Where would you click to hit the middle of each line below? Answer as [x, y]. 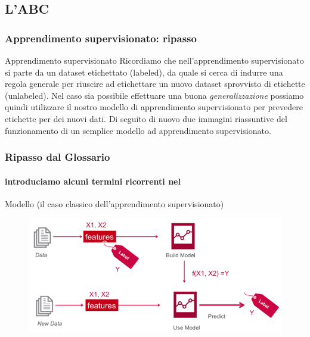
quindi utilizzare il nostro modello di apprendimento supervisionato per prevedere [154, 107]
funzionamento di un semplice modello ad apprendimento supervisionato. [138, 130]
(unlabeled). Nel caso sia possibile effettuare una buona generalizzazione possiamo [154, 95]
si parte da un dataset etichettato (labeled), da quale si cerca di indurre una [144, 72]
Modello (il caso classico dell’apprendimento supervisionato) [114, 203]
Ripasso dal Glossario [58, 157]
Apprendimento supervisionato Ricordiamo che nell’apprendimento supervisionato [154, 60]
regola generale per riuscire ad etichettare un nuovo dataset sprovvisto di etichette [155, 84]
